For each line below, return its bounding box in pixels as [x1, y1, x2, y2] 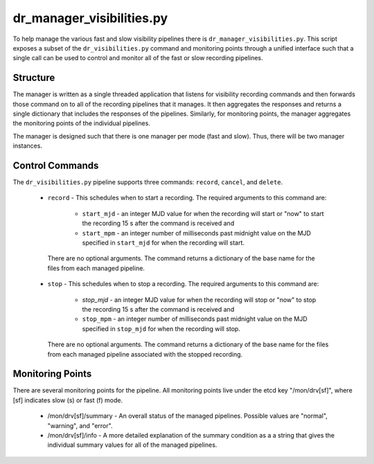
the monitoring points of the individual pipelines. [12, 119, 150, 127]
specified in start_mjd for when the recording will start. [82, 239, 245, 247]
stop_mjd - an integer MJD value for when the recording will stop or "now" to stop [82, 295, 317, 304]
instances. [12, 142, 43, 150]
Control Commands [12, 160, 99, 171]
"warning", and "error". [47, 421, 113, 429]
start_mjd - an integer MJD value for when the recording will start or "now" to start [82, 209, 325, 217]
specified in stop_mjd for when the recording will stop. [82, 324, 240, 332]
